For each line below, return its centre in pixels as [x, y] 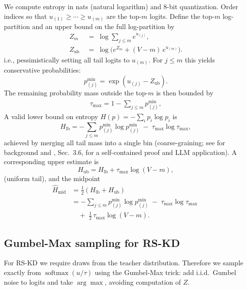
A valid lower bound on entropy [51, 116]
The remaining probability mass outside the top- [76, 93]
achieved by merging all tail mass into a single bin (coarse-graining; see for [115, 143]
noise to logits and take [39, 282]
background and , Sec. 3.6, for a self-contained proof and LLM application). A [120, 152]
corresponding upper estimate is [51, 161]
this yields [200, 59]
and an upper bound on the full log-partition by [103, 26]
